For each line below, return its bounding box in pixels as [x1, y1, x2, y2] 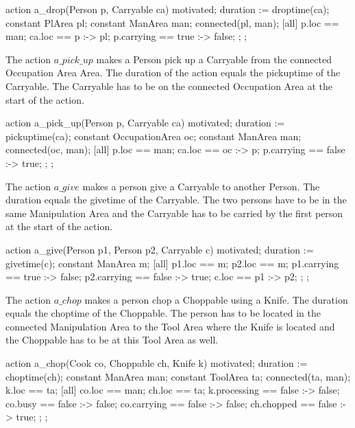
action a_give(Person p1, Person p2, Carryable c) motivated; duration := [5, 242, 314, 256]
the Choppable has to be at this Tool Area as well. [5, 333, 219, 347]
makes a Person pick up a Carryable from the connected [96, 52, 332, 66]
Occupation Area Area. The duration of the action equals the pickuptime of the [5, 65, 341, 80]
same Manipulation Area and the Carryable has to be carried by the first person [5, 205, 343, 220]
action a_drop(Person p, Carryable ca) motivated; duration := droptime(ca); [5, 2, 330, 16]
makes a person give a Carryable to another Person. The [82, 179, 320, 193]
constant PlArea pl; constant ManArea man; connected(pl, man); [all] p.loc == [5, 15, 339, 30]
